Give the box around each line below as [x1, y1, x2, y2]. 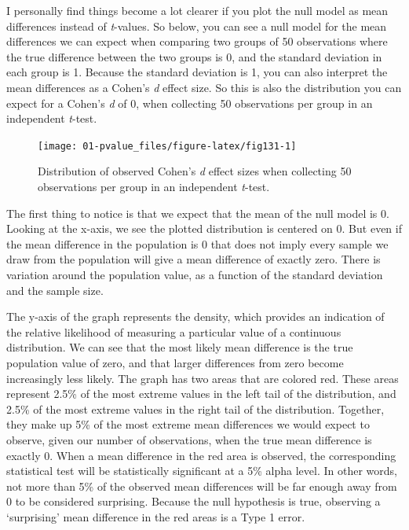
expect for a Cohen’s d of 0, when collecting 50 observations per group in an [6, 94, 373, 111]
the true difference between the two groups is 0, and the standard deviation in [6, 48, 382, 64]
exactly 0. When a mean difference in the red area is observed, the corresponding [6, 447, 396, 463]
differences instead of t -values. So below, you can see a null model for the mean [6, 17, 387, 34]
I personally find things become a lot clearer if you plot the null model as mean [6, 2, 389, 18]
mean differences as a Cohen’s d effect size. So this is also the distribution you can [6, 79, 402, 95]
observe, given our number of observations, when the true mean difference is [6, 431, 372, 447]
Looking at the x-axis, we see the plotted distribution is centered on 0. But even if [6, 220, 402, 237]
